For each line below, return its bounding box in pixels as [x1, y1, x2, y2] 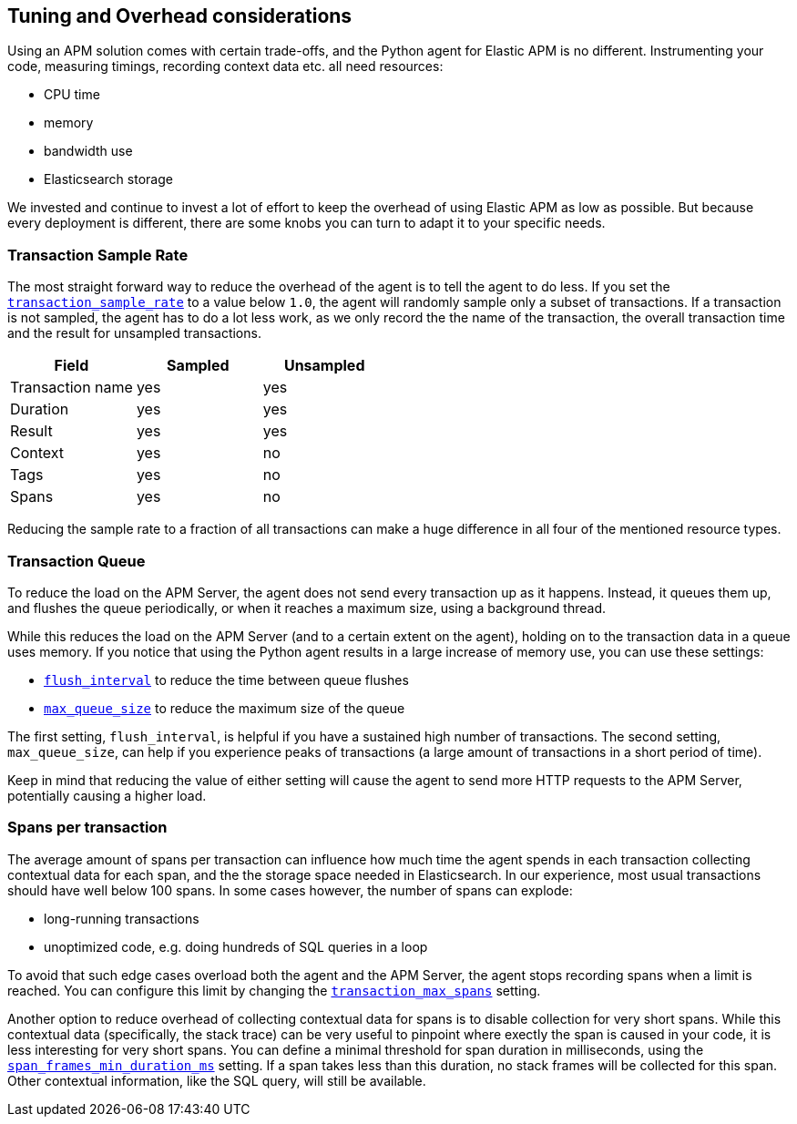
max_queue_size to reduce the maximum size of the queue [44, 700, 405, 716]
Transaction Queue [7, 551, 146, 570]
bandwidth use [44, 143, 133, 159]
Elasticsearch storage [44, 171, 173, 188]
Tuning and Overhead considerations [7, 5, 353, 27]
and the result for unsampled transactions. [7, 325, 261, 342]
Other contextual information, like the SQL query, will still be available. [7, 1072, 426, 1088]
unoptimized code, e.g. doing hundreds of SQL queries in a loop [44, 938, 428, 955]
